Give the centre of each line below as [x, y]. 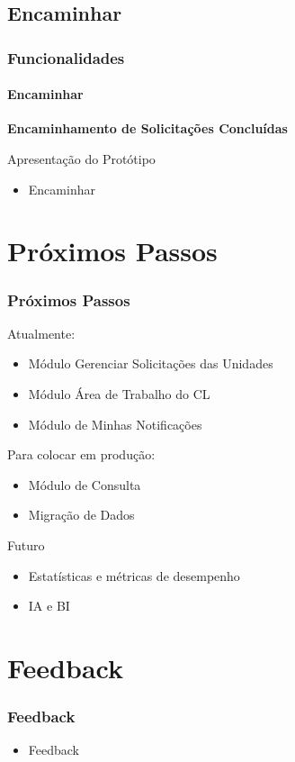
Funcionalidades [66, 57]
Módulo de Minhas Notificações [115, 424]
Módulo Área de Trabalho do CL [119, 393]
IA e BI [49, 606]
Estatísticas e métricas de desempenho [134, 575]
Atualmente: [41, 333]
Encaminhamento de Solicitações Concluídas [147, 128]
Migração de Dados [81, 515]
